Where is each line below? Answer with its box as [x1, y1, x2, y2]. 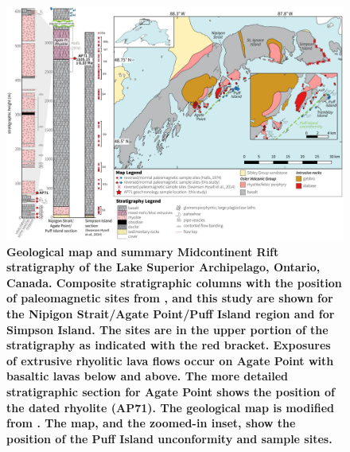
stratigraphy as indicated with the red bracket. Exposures [6, 337, 331, 353]
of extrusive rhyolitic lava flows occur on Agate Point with [6, 352, 334, 368]
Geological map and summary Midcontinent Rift [6, 243, 279, 259]
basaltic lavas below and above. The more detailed [6, 368, 289, 384]
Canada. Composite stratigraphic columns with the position [6, 274, 342, 290]
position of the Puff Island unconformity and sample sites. [6, 430, 332, 446]
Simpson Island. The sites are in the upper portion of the [6, 321, 329, 337]
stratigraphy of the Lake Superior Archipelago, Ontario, [6, 259, 321, 275]
